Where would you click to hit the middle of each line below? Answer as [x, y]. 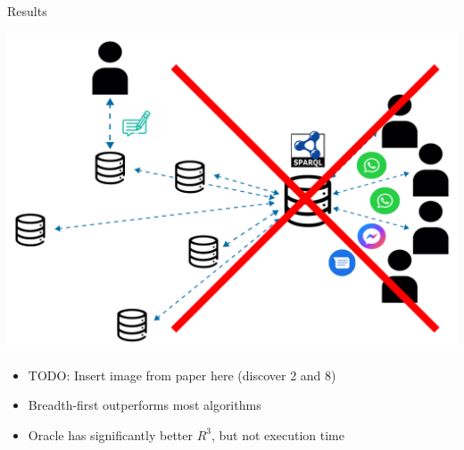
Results [27, 11]
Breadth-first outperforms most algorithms [145, 405]
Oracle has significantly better [110, 434]
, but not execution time [278, 434]
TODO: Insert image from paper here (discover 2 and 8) [182, 375]
